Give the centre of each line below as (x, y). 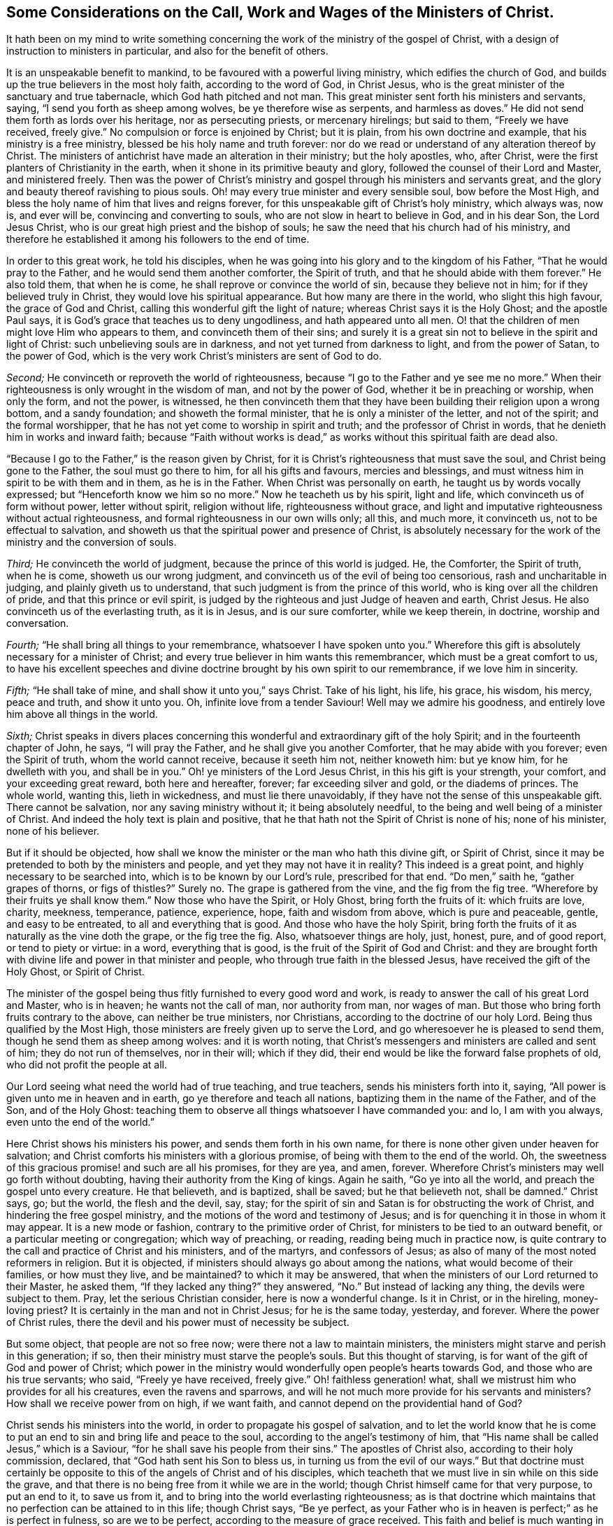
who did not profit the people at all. (87, 1065)
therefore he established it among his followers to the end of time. (158, 239)
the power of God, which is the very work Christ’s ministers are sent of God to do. (194, 356)
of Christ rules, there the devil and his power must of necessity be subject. (178, 1322)
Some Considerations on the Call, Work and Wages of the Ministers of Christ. (280, 12)
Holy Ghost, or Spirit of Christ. (75, 972)
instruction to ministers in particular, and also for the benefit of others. (167, 51)
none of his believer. (53, 831)
